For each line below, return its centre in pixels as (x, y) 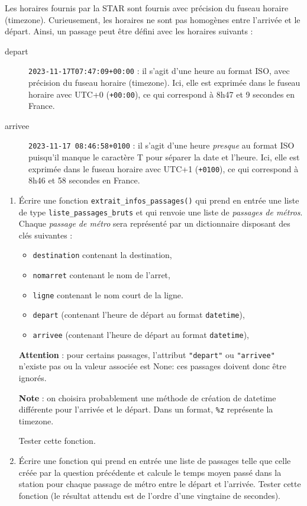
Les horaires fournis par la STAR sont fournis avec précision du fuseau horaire (147, 8)
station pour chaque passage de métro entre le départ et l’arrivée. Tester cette (160, 484)
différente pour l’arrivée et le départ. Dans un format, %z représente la (146, 409)
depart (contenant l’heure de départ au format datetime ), (139, 315)
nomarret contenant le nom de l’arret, (101, 275)
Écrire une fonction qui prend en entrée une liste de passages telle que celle (155, 461)
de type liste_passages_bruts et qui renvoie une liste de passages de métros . (161, 212)
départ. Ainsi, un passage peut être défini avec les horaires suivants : (129, 31)
